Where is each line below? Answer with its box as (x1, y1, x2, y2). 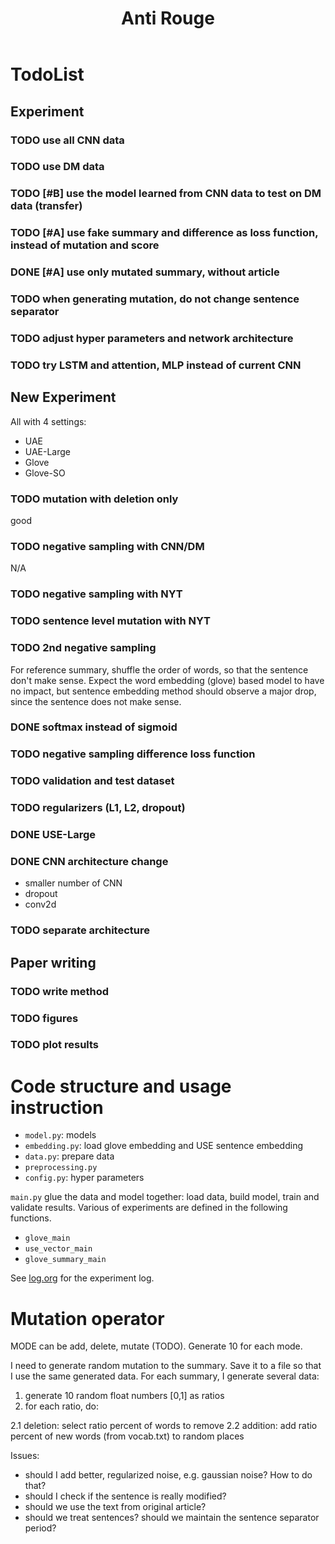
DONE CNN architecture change (10, 855, 169, 869)
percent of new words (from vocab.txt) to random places (10, 1430, 245, 1442)
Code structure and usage (10, 1075, 232, 1097)
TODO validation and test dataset (10, 774, 175, 788)
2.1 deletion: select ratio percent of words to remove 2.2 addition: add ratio (10, 1420, 318, 1432)
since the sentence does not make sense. (10, 695, 182, 707)
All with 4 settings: (10, 415, 87, 427)
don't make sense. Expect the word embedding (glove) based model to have (10, 674, 325, 686)
